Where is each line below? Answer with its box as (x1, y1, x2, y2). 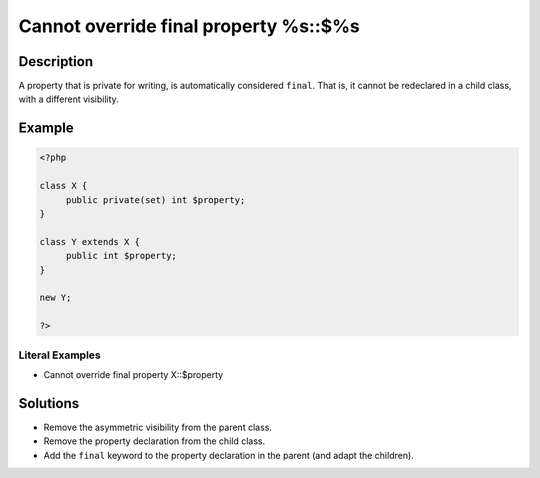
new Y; (39, 292, 72, 304)
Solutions (18, 395, 80, 412)
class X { (39, 180, 88, 192)
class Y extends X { (39, 236, 140, 247)
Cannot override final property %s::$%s (18, 15, 360, 37)
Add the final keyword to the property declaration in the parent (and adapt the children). (43, 449, 414, 461)
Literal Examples (18, 348, 101, 362)
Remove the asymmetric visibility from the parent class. (43, 421, 272, 433)
